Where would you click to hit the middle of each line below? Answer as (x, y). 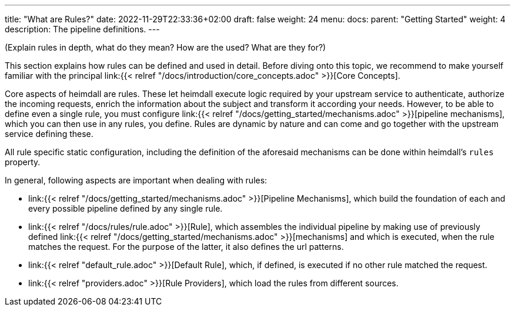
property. (23, 162)
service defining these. (49, 134)
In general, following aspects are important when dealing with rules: (136, 180)
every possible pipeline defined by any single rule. (126, 208)
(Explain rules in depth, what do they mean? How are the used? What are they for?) (165, 47)
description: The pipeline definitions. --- (82, 29)
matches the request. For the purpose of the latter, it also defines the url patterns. (186, 247)
